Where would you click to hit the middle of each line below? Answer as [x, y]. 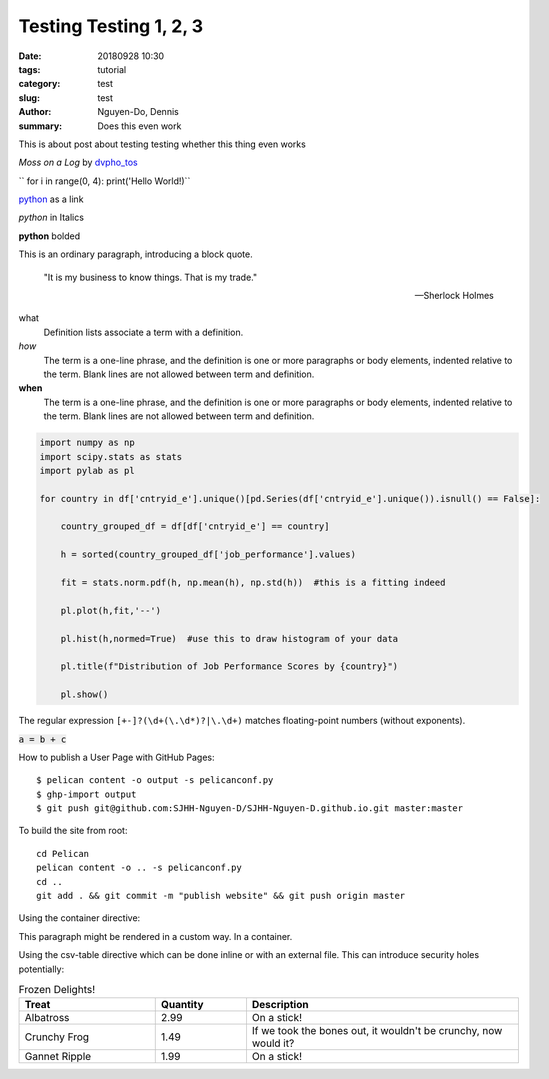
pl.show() [84, 694]
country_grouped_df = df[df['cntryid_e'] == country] [195, 526]
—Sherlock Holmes [454, 296]
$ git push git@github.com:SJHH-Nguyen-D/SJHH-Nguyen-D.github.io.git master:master [250, 808]
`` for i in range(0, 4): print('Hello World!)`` [104, 181]
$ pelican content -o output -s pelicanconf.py [155, 780]
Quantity [182, 1005]
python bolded [49, 236]
